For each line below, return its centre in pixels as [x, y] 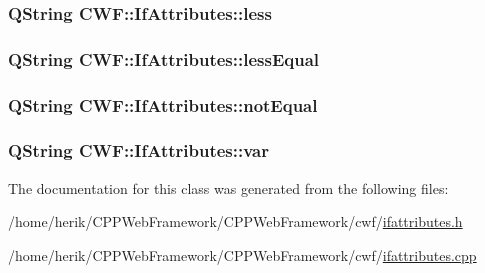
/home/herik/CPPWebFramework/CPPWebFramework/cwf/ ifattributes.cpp [242, 254]
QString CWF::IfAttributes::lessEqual [164, 58]
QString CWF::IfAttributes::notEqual [163, 104]
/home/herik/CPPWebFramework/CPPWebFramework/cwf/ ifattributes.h [235, 221]
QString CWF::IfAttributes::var [138, 150]
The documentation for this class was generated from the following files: [228, 187]
